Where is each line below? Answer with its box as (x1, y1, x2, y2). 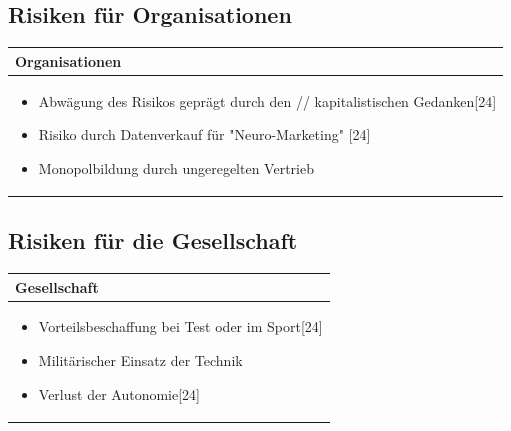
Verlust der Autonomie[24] (38, 383, 200, 404)
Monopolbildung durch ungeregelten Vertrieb (38, 157, 314, 178)
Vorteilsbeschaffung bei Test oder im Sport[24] (38, 316, 323, 337)
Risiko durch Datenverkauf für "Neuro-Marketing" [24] (38, 124, 371, 145)
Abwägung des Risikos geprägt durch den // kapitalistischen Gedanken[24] (38, 90, 497, 111)
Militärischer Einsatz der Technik (38, 349, 243, 370)
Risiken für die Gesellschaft (8, 225, 298, 256)
